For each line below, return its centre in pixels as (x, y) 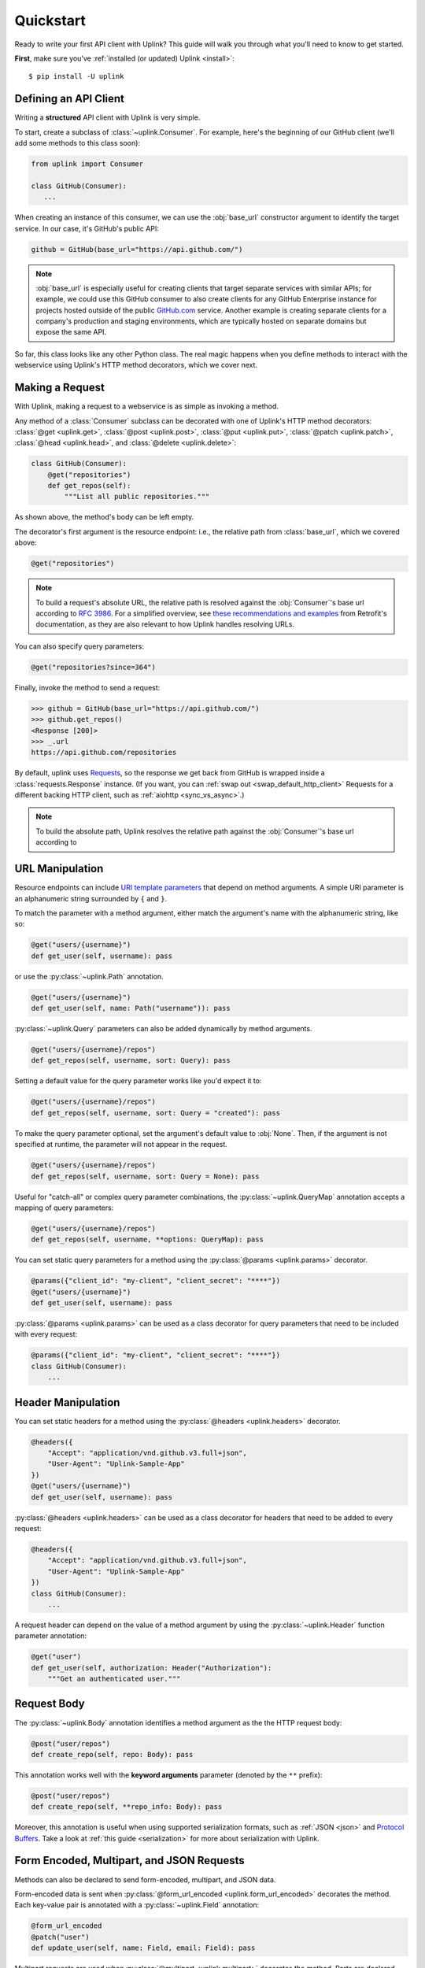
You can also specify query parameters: (79, 646)
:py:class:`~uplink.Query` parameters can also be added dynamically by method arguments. (163, 1029)
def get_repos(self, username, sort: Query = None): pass (145, 1176)
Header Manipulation (67, 1402)
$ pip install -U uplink (76, 76)
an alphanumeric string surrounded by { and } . (91, 898)
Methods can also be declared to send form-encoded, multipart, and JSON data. (145, 1879)
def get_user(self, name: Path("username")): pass (131, 1008)
